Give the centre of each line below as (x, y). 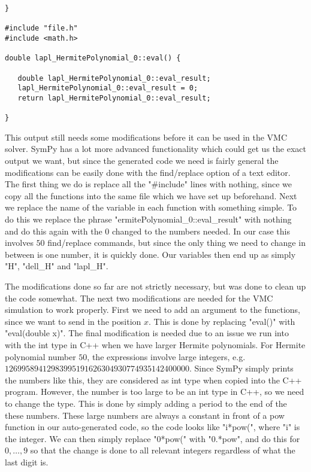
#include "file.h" (41, 28)
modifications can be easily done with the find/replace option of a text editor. (148, 172)
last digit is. (27, 462)
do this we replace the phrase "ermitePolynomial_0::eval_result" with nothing (148, 219)
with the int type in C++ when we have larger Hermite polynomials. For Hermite (155, 344)
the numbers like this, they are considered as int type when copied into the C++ (153, 380)
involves (19, 243)
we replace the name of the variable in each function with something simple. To (151, 207)
